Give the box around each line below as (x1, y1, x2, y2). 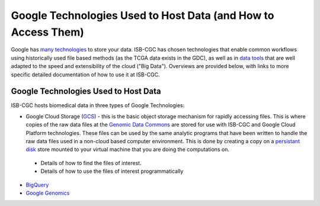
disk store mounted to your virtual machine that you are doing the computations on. (25, 146, 230, 153)
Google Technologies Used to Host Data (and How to (11, 9, 274, 22)
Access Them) (11, 25, 84, 38)
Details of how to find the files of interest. (40, 159, 142, 166)
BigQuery (25, 181, 49, 188)
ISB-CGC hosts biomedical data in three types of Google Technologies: (11, 102, 185, 109)
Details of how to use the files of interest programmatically (40, 168, 184, 175)
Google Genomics (25, 189, 70, 197)
